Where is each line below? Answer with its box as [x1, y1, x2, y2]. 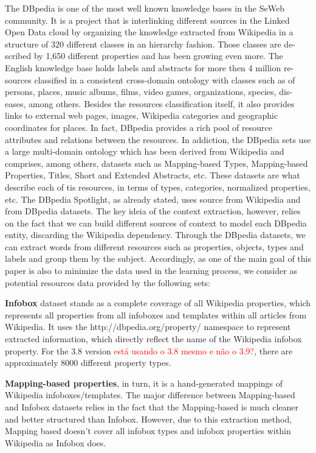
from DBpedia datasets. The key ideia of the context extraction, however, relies [5, 205, 301, 217]
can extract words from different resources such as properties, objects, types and [5, 240, 304, 253]
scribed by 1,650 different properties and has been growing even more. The [5, 49, 283, 62]
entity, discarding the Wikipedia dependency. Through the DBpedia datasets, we [5, 228, 306, 241]
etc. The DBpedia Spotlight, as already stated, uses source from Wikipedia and [5, 192, 301, 205]
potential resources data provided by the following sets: [5, 276, 210, 289]
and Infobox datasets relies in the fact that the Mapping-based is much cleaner [5, 401, 299, 413]
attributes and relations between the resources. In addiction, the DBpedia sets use [5, 133, 311, 146]
